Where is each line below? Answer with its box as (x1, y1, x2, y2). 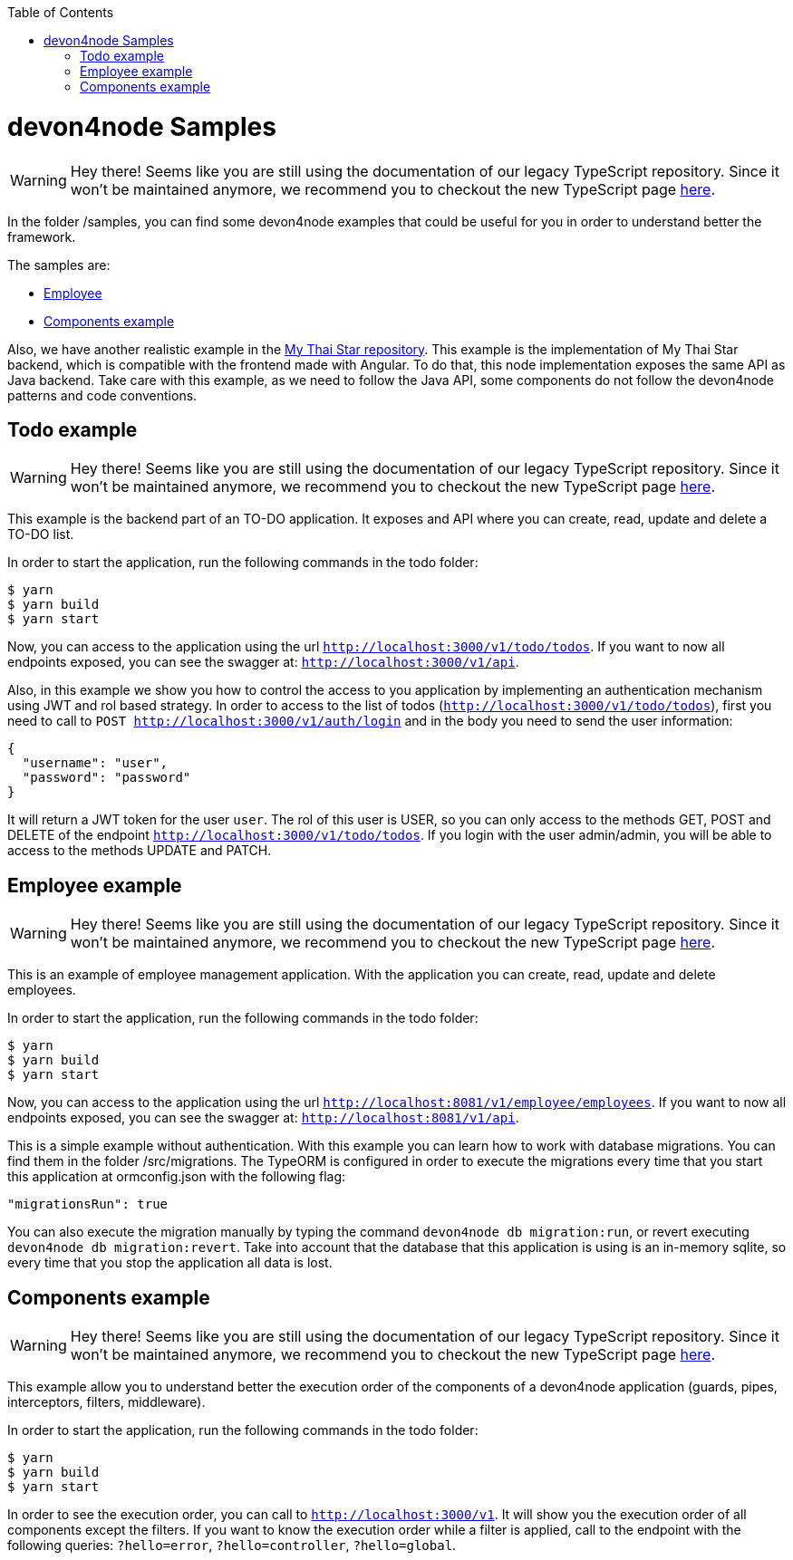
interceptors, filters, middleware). (7, 1394, 206, 1411)
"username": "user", (22, 756, 169, 771)
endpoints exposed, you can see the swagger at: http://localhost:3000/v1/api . (7, 654, 519, 670)
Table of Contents (7, 5, 114, 20)
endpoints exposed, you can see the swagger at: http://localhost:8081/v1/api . (7, 1110, 519, 1126)
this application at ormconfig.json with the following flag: (7, 1169, 346, 1185)
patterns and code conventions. (7, 387, 198, 403)
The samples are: (7, 256, 111, 273)
